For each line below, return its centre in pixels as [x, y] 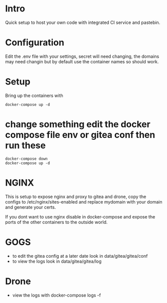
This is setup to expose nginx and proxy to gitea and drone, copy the [76, 197]
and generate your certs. [31, 207]
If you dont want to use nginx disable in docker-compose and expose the [80, 216]
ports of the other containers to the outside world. [57, 222]
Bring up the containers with [34, 96]
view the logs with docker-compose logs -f [57, 295]
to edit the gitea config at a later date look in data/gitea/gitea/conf [80, 256]
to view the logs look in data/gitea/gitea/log [57, 261]
